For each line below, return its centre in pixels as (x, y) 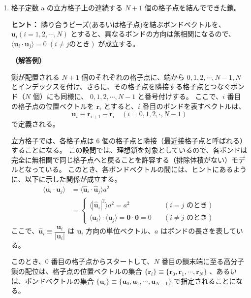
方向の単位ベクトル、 (120, 231)
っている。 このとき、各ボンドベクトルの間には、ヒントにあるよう (139, 169)
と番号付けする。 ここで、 (180, 96)
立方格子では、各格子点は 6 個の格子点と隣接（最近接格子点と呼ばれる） (129, 140)
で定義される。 (35, 124)
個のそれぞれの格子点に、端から (133, 77)
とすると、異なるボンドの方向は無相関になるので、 (153, 34)
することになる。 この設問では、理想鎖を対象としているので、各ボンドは (129, 150)
